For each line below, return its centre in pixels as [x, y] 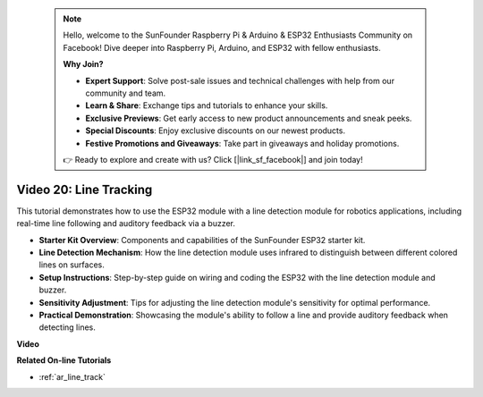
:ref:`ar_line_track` [72, 376]
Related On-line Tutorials [64, 360]
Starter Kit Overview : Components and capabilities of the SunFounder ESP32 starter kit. [202, 240]
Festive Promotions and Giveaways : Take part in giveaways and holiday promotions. [242, 143]
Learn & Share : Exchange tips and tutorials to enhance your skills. [207, 106]
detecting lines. [67, 327]
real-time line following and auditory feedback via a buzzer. [126, 224]
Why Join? [83, 64]
